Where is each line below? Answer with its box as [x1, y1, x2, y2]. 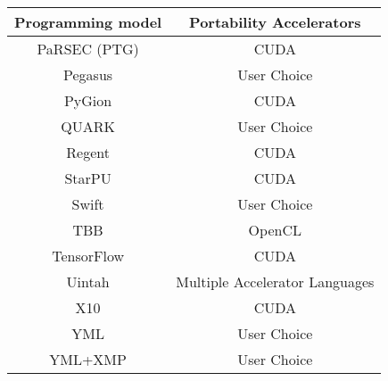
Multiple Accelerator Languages [176, 271, 375, 292]
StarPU [64, 168, 111, 188]
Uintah [66, 271, 110, 292]
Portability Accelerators [189, 12, 361, 32]
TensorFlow [52, 245, 124, 266]
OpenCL [248, 219, 301, 240]
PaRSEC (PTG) [37, 38, 139, 59]
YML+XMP [49, 349, 127, 369]
